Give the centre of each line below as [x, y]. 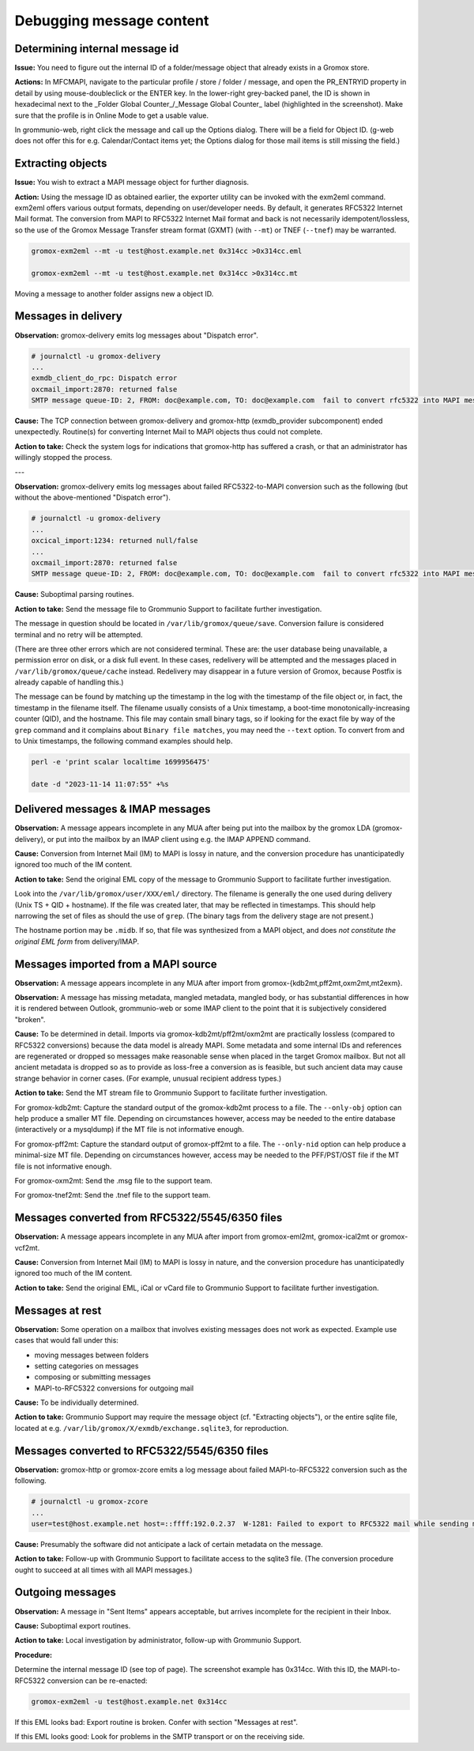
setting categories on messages [87, 1366]
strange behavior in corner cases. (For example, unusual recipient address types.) [148, 1078]
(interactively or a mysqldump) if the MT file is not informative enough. [129, 1130]
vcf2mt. [27, 1247]
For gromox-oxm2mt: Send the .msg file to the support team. [113, 1180]
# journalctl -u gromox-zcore [90, 1502]
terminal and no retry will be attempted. [79, 634]
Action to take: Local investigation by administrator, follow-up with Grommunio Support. [158, 1640]
